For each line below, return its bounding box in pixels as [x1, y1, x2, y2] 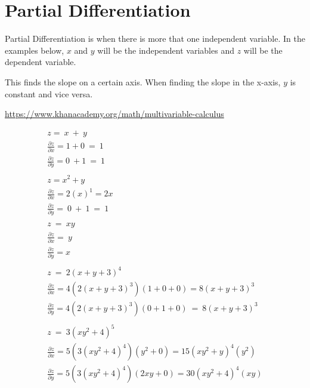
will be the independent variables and [97, 44, 234, 56]
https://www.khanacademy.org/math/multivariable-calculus [5, 107, 224, 120]
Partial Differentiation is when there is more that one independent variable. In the [5, 32, 305, 45]
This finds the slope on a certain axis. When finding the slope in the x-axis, [5, 75, 281, 88]
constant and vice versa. [5, 87, 93, 100]
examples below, [5, 44, 64, 56]
